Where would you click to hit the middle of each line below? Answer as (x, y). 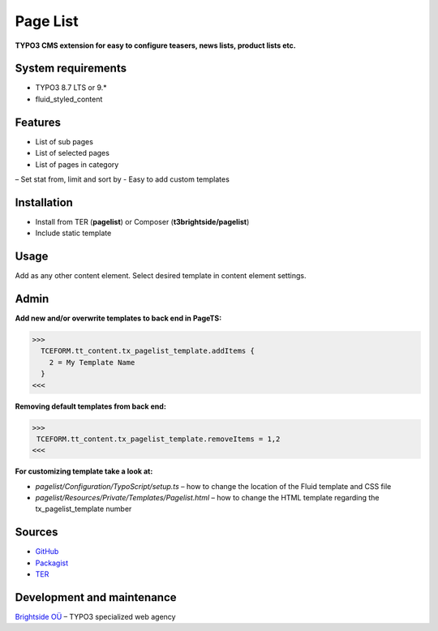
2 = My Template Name (92, 362)
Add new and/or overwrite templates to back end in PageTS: (118, 318)
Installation (44, 202)
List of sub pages (64, 141)
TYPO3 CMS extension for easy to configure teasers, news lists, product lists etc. (155, 45)
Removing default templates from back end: (90, 406)
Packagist (52, 563)
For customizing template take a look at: (84, 471)
